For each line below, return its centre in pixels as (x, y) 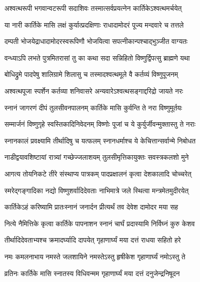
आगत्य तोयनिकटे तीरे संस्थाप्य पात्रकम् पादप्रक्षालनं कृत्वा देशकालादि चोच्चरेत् (98, 173)
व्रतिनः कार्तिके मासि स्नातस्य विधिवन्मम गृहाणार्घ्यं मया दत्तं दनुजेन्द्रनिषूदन (92, 273)
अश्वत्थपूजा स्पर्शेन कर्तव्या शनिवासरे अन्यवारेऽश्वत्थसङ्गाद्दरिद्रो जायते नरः (94, 90)
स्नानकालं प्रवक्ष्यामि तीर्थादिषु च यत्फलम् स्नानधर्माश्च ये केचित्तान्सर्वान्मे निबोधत (100, 140)
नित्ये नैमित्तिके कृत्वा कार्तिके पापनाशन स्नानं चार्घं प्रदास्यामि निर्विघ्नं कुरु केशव (100, 223)
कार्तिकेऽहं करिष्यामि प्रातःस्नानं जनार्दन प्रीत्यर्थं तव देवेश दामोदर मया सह (91, 207)
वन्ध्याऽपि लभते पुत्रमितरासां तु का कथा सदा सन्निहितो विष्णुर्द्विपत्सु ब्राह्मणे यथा (97, 57)
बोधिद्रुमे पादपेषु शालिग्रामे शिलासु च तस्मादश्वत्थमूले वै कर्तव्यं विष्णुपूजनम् (91, 74)
